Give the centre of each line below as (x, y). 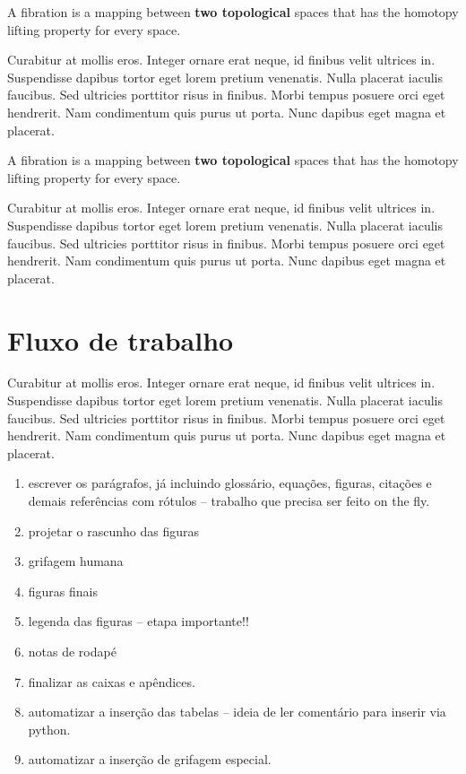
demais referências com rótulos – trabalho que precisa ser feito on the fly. (229, 500)
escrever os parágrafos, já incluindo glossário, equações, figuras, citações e (230, 483)
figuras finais (63, 591)
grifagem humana (76, 561)
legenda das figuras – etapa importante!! (138, 621)
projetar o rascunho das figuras (113, 530)
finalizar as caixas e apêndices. (112, 681)
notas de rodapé (72, 651)
